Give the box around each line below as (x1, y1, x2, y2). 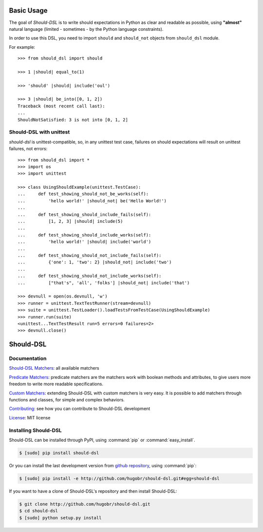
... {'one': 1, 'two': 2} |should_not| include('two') (18, 259, 172, 265)
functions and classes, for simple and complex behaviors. (9, 397, 125, 402)
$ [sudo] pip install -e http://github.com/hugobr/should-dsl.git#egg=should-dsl (19, 475, 220, 481)
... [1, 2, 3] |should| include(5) (18, 218, 123, 224)
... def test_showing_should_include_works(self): (18, 232, 151, 237)
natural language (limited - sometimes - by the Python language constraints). (9, 26, 164, 32)
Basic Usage (9, 6, 48, 15)
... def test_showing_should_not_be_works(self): (18, 191, 149, 197)
